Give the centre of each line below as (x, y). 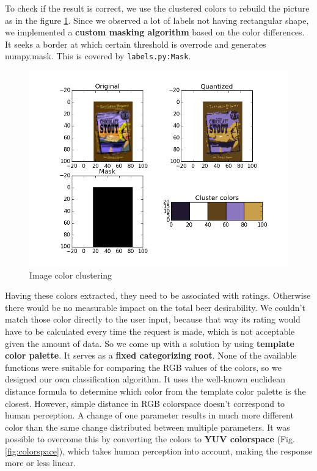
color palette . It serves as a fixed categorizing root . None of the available (151, 355)
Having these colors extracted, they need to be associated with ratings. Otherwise (158, 295)
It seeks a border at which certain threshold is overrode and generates (136, 44)
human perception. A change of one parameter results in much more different (149, 415)
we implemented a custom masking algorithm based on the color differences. (155, 32)
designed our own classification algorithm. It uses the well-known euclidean (145, 379)
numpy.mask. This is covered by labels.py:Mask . (98, 56)
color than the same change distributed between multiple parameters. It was (148, 427)
